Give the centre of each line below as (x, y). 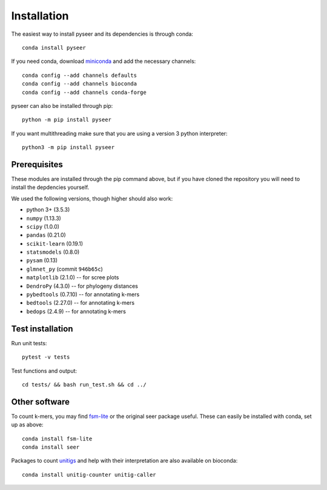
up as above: (27, 425)
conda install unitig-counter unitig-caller (89, 475)
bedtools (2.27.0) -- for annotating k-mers (81, 303)
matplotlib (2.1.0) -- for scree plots (73, 277)
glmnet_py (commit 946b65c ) (64, 269)
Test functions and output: (44, 371)
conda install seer (51, 447)
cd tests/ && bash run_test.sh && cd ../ (84, 384)
